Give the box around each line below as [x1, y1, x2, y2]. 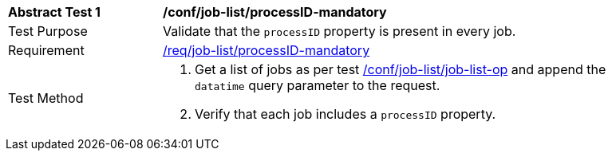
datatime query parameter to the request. [195, 77, 440, 93]
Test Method [8, 90, 84, 106]
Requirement [8, 42, 85, 58]
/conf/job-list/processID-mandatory [163, 4, 387, 20]
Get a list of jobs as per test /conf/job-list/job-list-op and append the [195, 61, 606, 77]
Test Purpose [8, 23, 88, 39]
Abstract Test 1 [8, 4, 101, 20]
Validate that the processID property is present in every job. [163, 23, 516, 39]
